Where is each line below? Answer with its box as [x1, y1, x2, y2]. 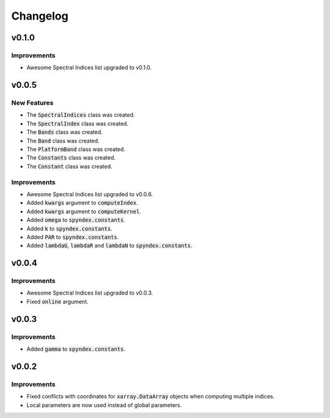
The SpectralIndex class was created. [26, 120, 128, 127]
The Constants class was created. [26, 154, 116, 161]
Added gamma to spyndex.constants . [26, 345, 125, 353]
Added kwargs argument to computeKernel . [26, 208, 142, 215]
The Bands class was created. [26, 128, 103, 136]
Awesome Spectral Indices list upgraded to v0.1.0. [26, 64, 152, 71]
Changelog [11, 9, 68, 23]
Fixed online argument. [26, 298, 89, 305]
